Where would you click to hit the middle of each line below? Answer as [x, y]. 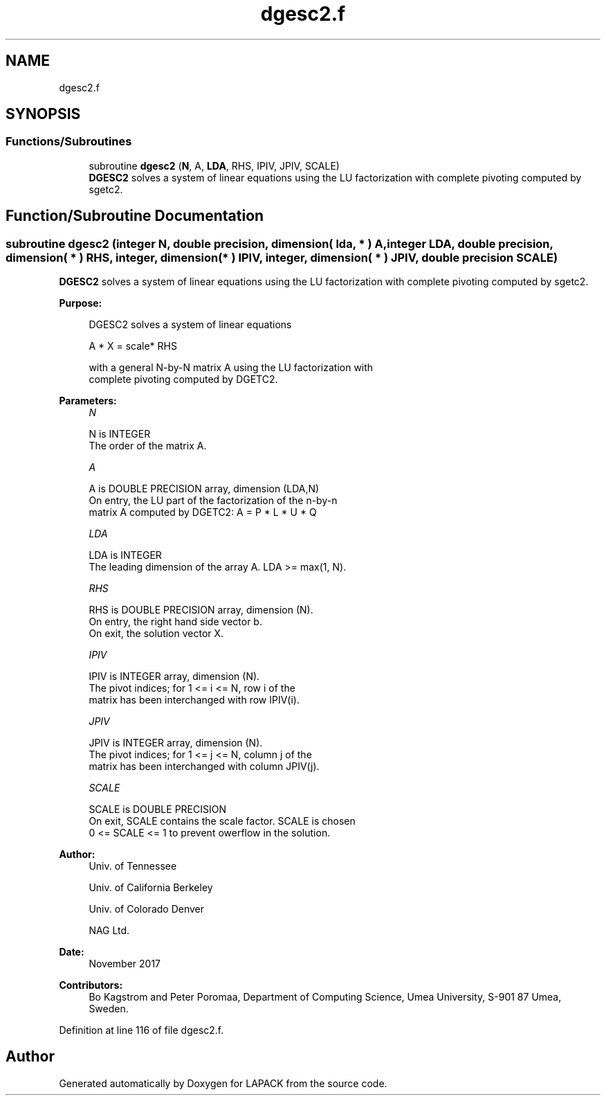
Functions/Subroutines [69, 142]
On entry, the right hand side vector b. [175, 622]
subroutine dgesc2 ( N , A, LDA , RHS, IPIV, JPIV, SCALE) [214, 165]
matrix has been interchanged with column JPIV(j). [204, 767]
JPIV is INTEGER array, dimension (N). [176, 743]
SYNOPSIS [43, 114]
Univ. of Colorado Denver [147, 909]
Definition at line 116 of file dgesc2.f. [141, 1030]
